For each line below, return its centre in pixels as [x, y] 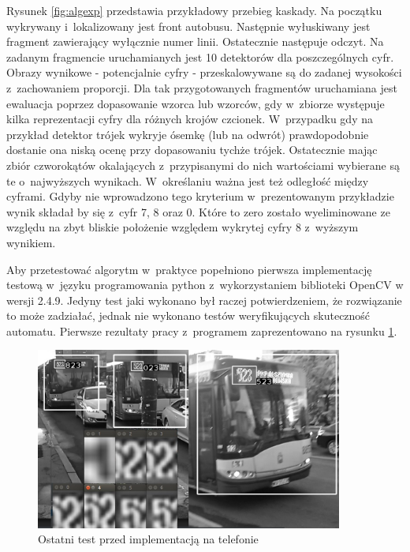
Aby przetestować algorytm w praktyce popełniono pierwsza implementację [189, 269]
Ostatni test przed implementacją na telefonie [148, 539]
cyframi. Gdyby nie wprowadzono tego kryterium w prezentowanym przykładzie [200, 196]
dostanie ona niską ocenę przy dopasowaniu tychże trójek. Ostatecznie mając [192, 150]
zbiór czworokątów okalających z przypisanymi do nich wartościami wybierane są [203, 165]
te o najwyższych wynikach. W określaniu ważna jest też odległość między [188, 180]
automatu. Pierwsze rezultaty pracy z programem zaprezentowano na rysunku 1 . [202, 330]
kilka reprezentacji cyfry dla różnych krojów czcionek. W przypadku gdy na [190, 119]
